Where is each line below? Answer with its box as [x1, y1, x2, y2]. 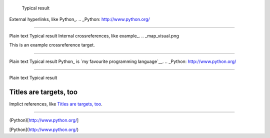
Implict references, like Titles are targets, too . [9, 100, 102, 107]
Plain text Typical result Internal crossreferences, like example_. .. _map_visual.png [9, 32, 179, 38]
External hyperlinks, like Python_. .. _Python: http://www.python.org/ [9, 16, 150, 22]
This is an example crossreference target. [9, 42, 95, 48]
